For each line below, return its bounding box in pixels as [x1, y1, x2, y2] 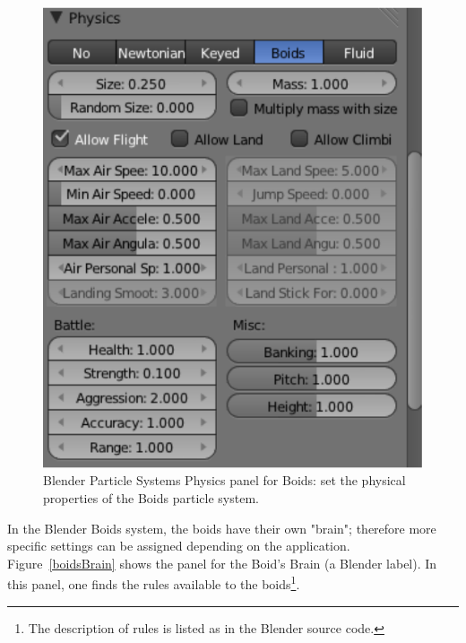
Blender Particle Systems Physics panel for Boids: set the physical [43, 471, 406, 490]
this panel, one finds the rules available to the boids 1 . [7, 572, 300, 594]
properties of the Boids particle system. [43, 489, 259, 507]
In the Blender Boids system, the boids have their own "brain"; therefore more [7, 518, 436, 537]
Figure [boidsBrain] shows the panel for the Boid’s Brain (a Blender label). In [7, 553, 437, 572]
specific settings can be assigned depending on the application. [7, 536, 350, 555]
